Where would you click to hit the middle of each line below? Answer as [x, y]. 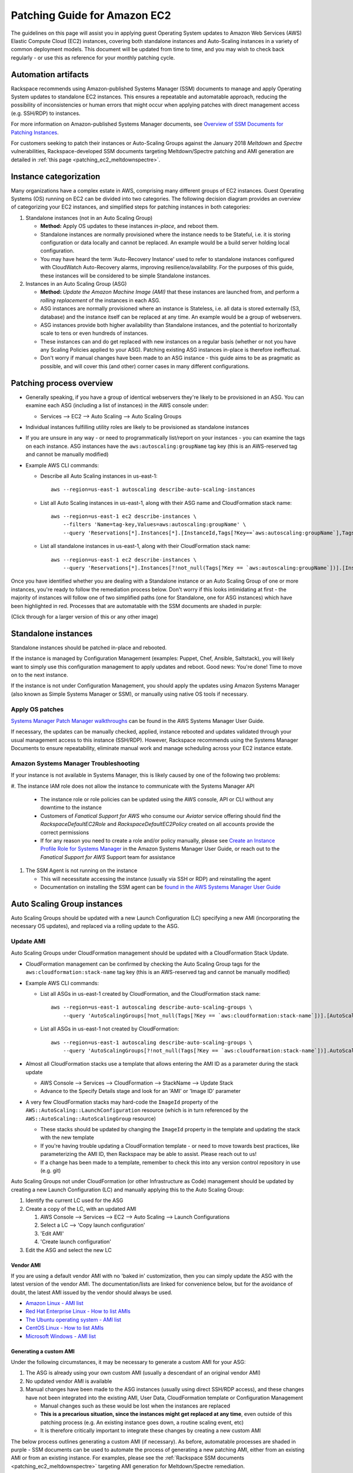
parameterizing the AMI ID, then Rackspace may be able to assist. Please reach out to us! [149, 1154]
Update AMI [28, 942]
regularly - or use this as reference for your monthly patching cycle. [93, 57]
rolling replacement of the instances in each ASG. [101, 300]
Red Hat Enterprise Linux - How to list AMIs [78, 1312]
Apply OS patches [37, 709]
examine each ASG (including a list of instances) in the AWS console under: [117, 405]
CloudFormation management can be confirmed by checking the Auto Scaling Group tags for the [143, 964]
